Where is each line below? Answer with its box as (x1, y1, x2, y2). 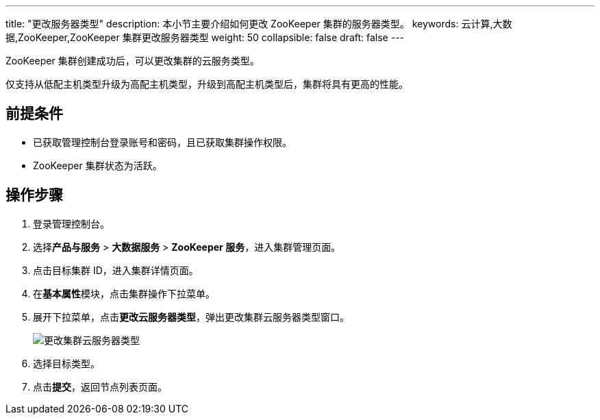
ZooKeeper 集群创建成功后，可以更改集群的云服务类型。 (5, 55, 260, 66)
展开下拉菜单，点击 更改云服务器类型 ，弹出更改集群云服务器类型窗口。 (33, 310, 349, 323)
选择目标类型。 (33, 357, 100, 369)
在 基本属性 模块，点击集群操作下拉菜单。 (33, 287, 215, 299)
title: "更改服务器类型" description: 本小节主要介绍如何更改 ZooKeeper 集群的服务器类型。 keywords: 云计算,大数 (5, 18, 512, 29)
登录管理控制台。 (33, 217, 110, 230)
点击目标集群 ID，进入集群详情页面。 (33, 264, 199, 276)
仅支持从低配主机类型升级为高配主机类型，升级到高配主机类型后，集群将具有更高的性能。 (5, 78, 408, 90)
